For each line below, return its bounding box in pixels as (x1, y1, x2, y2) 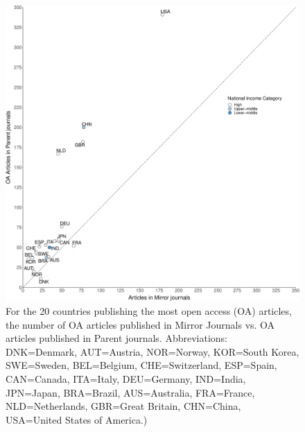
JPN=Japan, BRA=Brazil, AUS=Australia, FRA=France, (6, 385, 255, 399)
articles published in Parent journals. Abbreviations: (6, 331, 227, 345)
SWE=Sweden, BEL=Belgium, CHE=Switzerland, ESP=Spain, (6, 358, 277, 372)
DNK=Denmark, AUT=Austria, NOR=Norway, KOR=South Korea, (6, 344, 299, 358)
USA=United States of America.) (6, 412, 148, 426)
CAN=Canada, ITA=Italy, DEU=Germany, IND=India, (6, 372, 246, 386)
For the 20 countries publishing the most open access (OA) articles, (6, 304, 292, 318)
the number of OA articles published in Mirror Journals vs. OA (6, 317, 275, 331)
